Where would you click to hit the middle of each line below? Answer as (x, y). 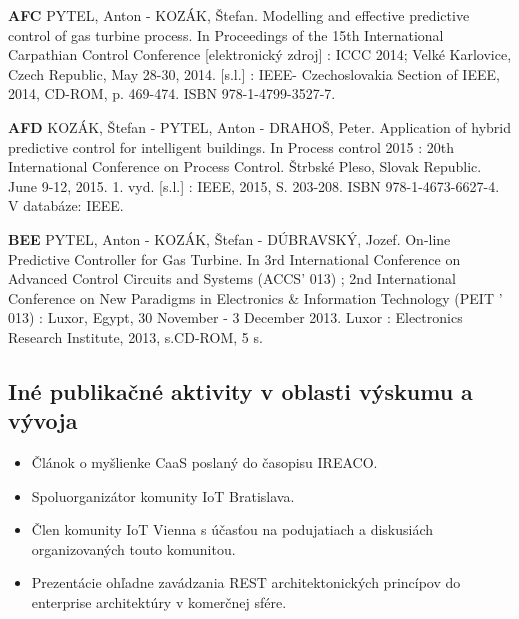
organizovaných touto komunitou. (133, 548)
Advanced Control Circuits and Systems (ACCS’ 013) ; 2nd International (232, 278)
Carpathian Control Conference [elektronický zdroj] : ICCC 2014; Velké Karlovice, (260, 54)
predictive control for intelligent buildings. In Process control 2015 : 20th (231, 146)
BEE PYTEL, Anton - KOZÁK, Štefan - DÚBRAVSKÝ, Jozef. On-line (229, 238)
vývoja (43, 420)
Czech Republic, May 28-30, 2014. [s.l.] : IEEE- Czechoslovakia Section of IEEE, (254, 73)
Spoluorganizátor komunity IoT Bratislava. (163, 495)
